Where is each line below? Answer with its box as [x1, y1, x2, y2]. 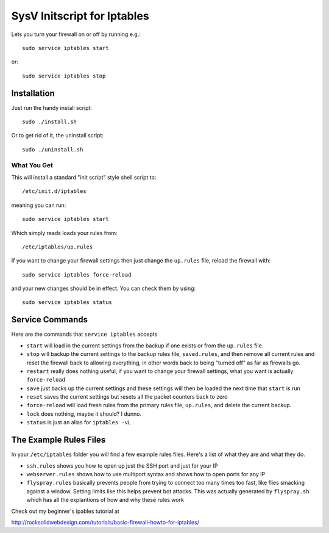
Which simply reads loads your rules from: [11, 229, 118, 236]
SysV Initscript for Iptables [11, 9, 149, 23]
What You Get [11, 161, 53, 169]
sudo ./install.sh [22, 118, 77, 125]
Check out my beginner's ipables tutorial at [11, 507, 120, 515]
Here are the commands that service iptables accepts [11, 330, 158, 338]
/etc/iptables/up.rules [22, 243, 93, 250]
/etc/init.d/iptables [22, 188, 87, 195]
